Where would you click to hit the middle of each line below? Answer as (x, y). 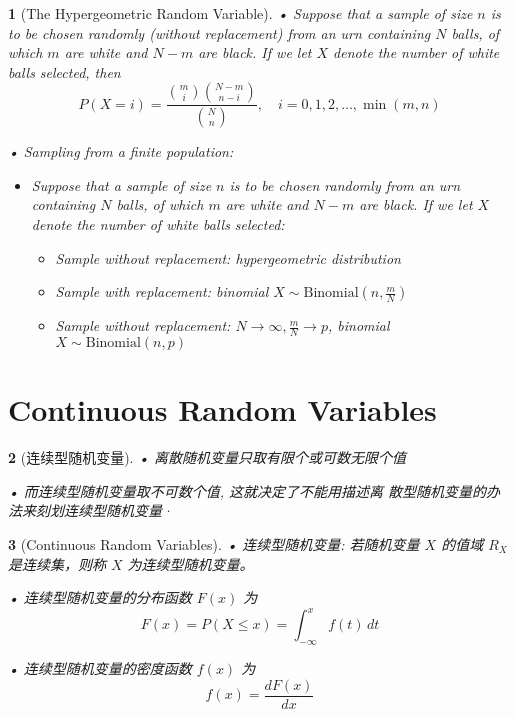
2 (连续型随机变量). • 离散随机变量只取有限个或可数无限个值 (207, 457)
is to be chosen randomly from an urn (345, 184)
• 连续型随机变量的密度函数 (100, 668)
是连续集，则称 (57, 563)
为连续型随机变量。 (190, 563)
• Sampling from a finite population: (121, 151)
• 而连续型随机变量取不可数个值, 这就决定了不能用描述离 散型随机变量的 (247, 490)
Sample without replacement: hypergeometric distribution (228, 257)
